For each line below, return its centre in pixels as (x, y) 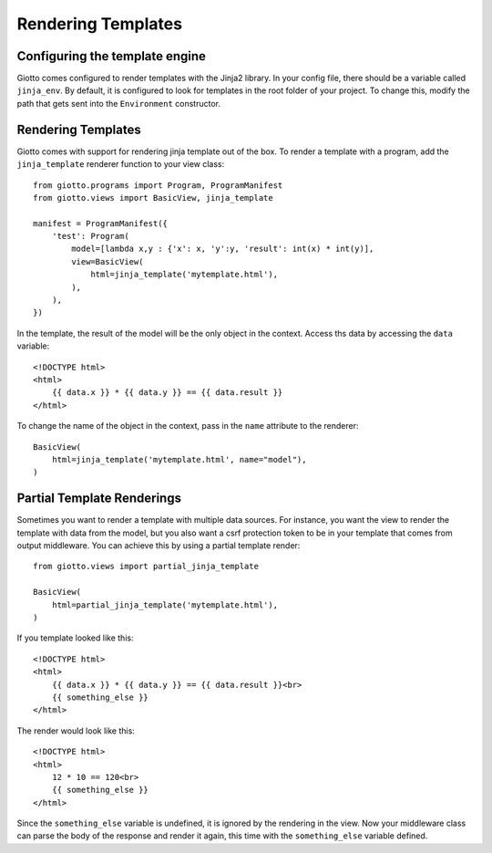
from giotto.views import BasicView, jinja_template (153, 198)
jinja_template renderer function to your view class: (121, 164)
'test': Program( (90, 236)
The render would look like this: (76, 731)
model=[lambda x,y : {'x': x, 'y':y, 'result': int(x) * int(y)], (223, 249)
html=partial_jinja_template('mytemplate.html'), (164, 605)
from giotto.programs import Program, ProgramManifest (158, 185)
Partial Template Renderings (99, 499)
